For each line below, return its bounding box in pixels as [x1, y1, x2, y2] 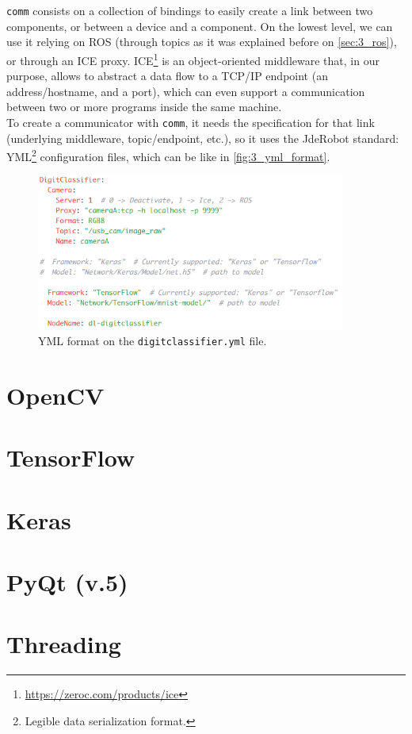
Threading [6, 628, 121, 660]
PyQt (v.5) [6, 566, 128, 598]
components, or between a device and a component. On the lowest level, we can [6, 17, 393, 34]
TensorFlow [6, 441, 135, 474]
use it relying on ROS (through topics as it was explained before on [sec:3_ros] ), [6, 33, 397, 50]
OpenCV [6, 379, 105, 411]
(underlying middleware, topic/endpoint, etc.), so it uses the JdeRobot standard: [6, 129, 399, 146]
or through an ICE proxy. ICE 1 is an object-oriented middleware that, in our [6, 49, 380, 68]
